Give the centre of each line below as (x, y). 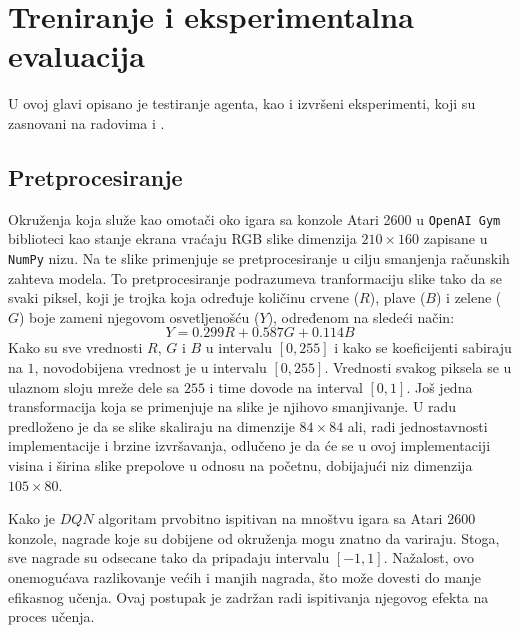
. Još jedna (439, 386)
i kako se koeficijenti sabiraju (423, 347)
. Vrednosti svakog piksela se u (418, 366)
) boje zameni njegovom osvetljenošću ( (139, 316)
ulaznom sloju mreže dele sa (94, 386)
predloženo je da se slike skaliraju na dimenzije (151, 425)
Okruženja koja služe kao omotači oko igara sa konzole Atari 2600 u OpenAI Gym (254, 218)
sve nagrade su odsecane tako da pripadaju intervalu (169, 557)
